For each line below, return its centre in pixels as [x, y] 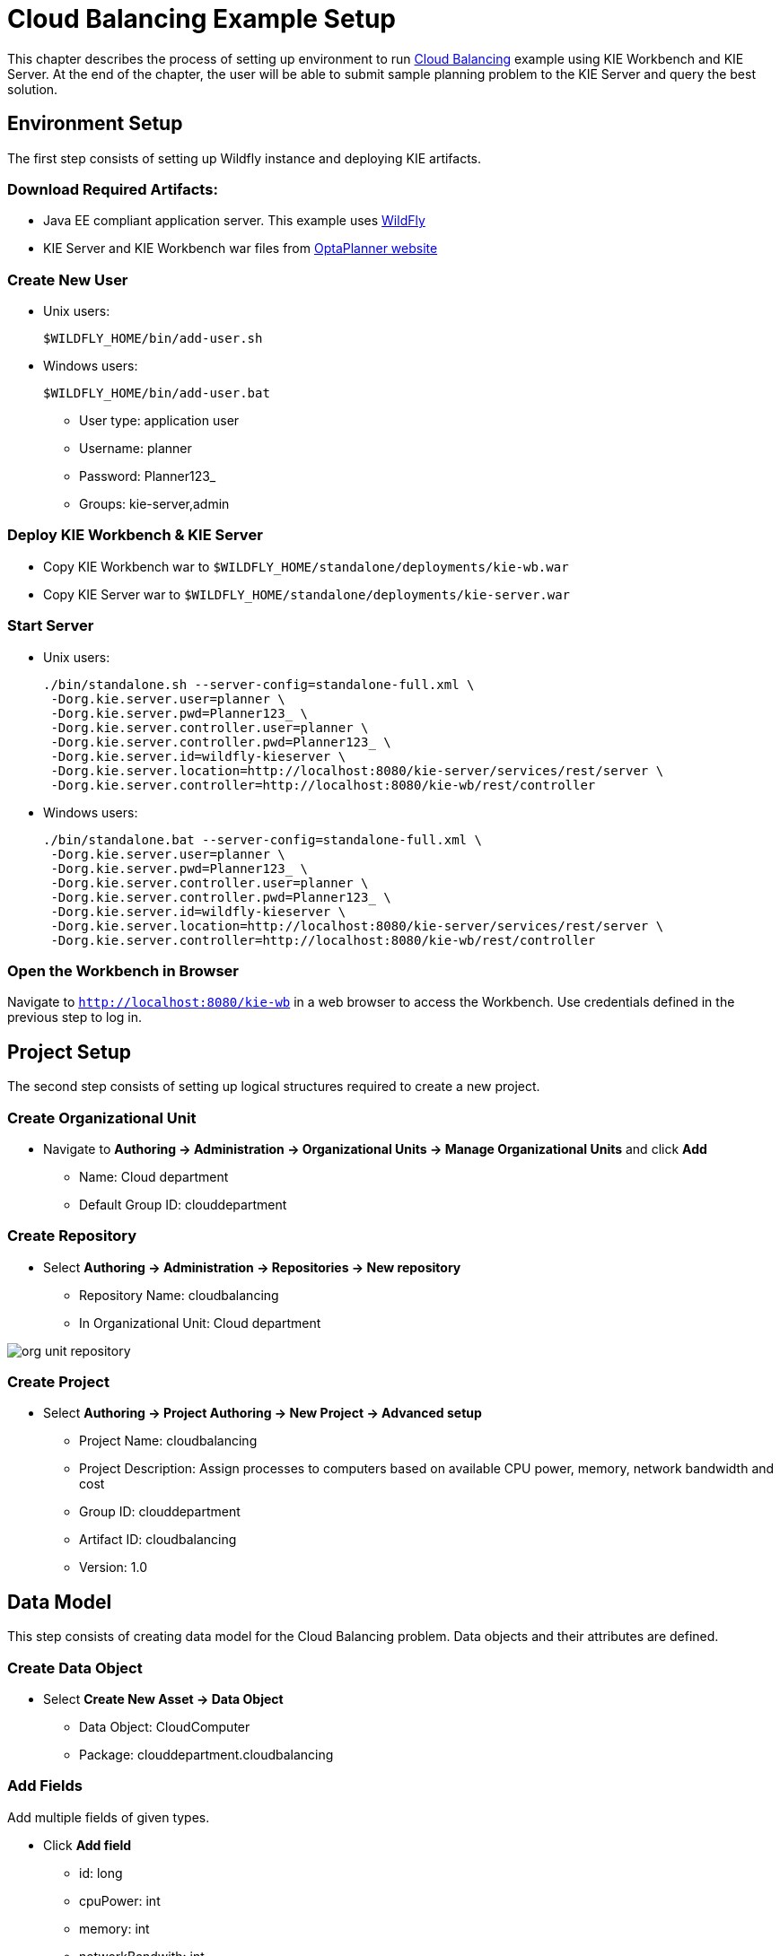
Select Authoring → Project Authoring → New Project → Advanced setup [263, 1413]
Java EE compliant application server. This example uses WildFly [234, 221]
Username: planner [136, 449]
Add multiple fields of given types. [109, 1817]
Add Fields [45, 1786]
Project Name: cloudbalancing [168, 1441]
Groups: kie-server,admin [154, 504]
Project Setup [70, 1052]
